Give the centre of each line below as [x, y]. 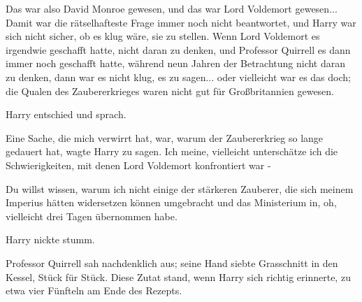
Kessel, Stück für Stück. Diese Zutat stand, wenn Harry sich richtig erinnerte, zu [178, 276]
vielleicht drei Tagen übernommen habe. [92, 216]
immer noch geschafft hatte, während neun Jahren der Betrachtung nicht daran [176, 63]
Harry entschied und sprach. [66, 114]
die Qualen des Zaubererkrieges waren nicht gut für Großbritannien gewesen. [170, 91]
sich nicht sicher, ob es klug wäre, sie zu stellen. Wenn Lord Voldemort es [163, 36]
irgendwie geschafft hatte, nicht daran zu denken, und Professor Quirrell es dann [178, 49]
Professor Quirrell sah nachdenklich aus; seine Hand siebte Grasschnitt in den [172, 263]
